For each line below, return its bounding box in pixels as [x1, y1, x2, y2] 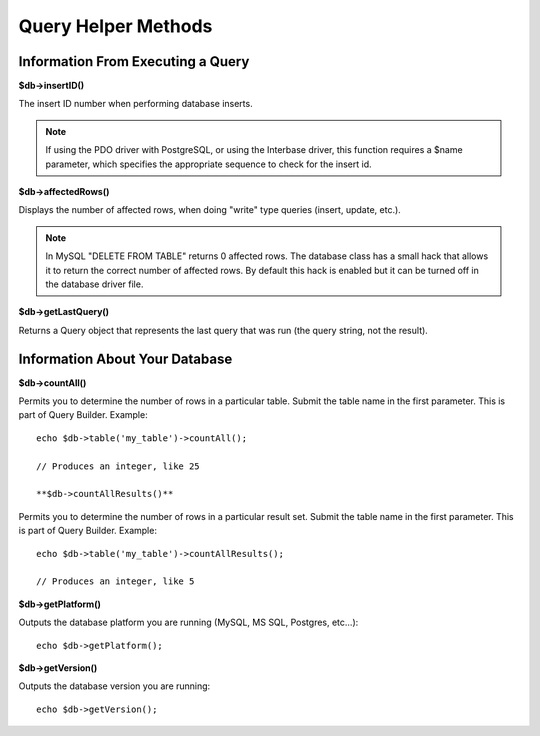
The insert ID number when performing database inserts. [18, 98, 254, 110]
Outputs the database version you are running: [18, 680, 211, 692]
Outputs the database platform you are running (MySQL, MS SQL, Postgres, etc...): [18, 616, 359, 629]
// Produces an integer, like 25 [36, 460, 200, 472]
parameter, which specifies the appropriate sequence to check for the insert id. [45, 158, 372, 170]
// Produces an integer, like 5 [36, 576, 195, 587]
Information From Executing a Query [18, 53, 250, 70]
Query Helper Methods [18, 15, 213, 37]
